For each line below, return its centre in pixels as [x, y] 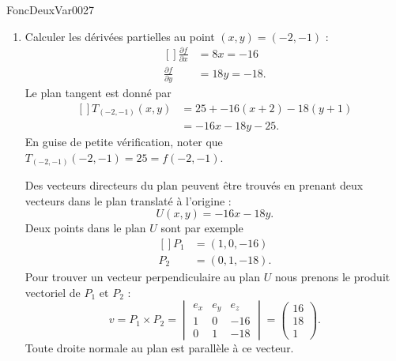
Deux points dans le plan [85, 228]
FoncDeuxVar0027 [50, 9]
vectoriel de [53, 292]
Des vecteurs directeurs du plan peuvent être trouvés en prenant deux [194, 185]
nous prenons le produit [332, 277]
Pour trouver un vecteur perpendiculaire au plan [143, 277]
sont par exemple [202, 228]
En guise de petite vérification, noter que [124, 142]
